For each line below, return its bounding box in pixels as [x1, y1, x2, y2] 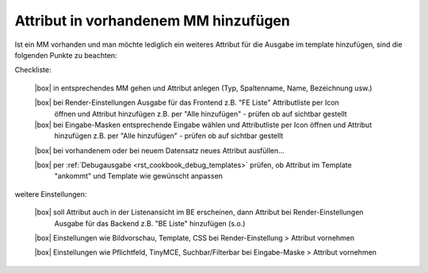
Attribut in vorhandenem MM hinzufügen [14, 12, 291, 29]
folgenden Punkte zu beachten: [14, 50, 118, 60]
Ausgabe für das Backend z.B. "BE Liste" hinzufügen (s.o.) [54, 218, 246, 228]
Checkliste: [14, 65, 52, 75]
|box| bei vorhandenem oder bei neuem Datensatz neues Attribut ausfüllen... [34, 145, 285, 155]
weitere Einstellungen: [14, 189, 87, 198]
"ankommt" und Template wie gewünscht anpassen [54, 171, 224, 181]
